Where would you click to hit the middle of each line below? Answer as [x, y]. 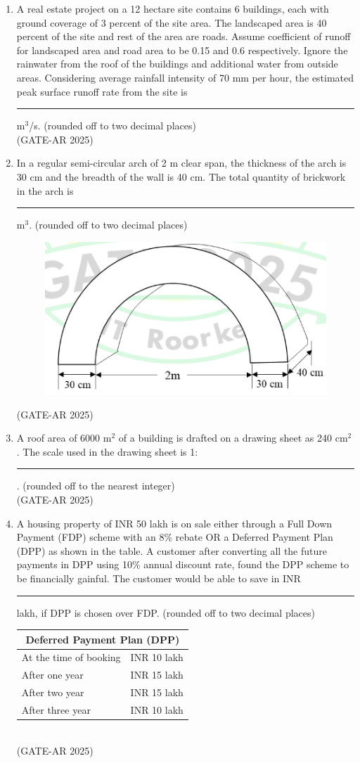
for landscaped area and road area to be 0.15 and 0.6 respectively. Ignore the [182, 50]
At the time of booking [71, 657]
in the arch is [45, 190]
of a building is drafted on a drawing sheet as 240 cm [233, 438]
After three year [56, 710]
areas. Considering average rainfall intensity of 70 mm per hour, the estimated [185, 77]
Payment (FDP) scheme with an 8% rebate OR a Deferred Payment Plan [175, 537]
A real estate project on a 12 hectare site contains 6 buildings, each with [173, 8]
